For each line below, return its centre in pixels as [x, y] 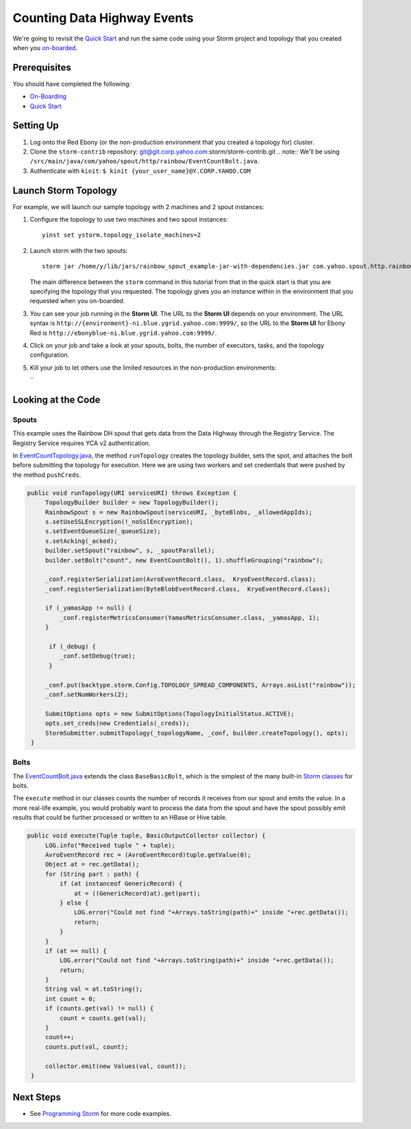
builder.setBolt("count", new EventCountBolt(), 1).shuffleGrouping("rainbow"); [184, 560]
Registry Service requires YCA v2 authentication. [82, 443]
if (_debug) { [72, 647]
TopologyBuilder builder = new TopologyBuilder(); [132, 503]
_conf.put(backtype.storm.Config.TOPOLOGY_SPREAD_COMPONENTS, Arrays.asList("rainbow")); [200, 685]
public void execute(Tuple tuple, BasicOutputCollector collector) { [146, 836]
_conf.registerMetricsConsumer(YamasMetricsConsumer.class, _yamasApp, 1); [189, 618]
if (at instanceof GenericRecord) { [121, 884]
